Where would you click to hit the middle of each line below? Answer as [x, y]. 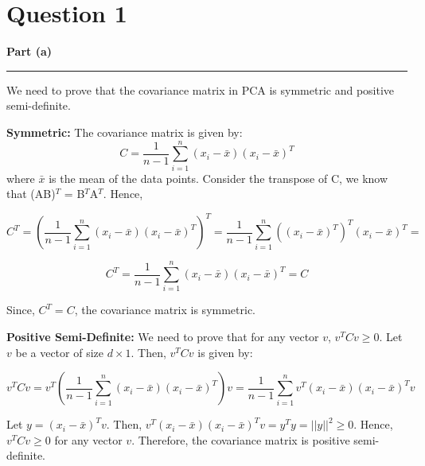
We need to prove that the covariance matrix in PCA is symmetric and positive [201, 89]
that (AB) [31, 194]
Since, [21, 310]
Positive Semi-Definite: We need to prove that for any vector [163, 337]
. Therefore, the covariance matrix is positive [241, 439]
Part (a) [29, 51]
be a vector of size [59, 352]
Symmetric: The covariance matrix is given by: [125, 132]
